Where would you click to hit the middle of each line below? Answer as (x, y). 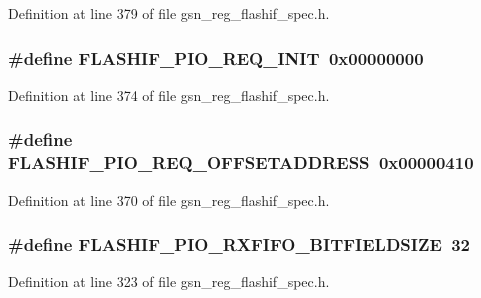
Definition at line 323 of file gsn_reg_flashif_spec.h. (169, 281)
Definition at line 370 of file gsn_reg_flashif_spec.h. (169, 199)
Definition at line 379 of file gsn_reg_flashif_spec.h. (169, 13)
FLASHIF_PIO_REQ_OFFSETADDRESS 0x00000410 (241, 162)
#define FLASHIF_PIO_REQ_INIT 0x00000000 (216, 57)
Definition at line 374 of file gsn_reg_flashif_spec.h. (169, 94)
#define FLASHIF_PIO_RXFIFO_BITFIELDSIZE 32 (239, 244)
